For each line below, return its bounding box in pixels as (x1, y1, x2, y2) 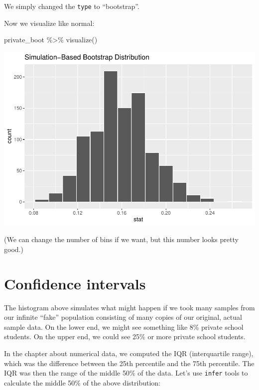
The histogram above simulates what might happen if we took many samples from (4, 302, 255, 312)
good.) (4, 244, 23, 254)
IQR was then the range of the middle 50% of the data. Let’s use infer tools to (4, 368, 248, 378)
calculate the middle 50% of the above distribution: (4, 377, 160, 388)
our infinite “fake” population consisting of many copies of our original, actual (4, 312, 242, 322)
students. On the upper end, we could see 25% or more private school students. (4, 331, 246, 342)
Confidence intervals (4, 273, 146, 293)
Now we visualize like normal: (4, 17, 95, 28)
